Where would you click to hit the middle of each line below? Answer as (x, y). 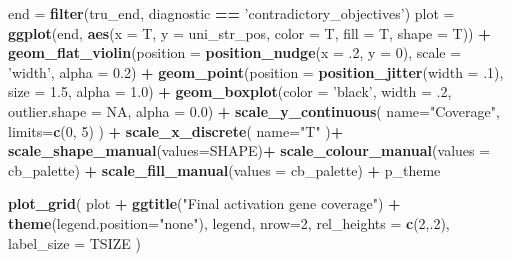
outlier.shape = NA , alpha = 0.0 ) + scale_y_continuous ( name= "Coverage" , (254, 110)
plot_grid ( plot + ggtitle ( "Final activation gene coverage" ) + (204, 203)
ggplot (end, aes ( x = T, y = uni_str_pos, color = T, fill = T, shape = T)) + (249, 32)
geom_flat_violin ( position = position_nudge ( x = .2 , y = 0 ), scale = (235, 52)
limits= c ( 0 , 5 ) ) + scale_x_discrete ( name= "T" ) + (176, 130)
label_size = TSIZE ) (74, 242)
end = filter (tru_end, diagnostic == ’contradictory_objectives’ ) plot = (231, 13)
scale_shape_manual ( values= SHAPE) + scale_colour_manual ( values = (249, 150)
